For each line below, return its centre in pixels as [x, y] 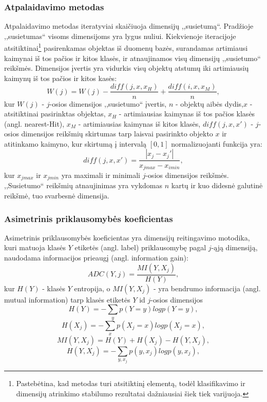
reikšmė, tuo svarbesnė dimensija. [57, 195]
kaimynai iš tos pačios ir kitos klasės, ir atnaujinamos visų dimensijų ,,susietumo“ [132, 58]
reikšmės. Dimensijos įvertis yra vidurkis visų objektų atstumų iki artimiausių [127, 68]
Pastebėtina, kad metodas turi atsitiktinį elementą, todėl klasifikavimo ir [131, 383]
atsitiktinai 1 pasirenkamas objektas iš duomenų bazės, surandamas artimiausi [126, 47]
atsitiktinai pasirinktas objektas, [55, 114]
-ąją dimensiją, [234, 247]
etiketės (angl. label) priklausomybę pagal [140, 247]
